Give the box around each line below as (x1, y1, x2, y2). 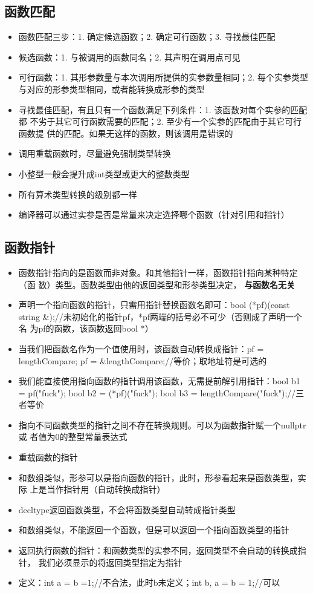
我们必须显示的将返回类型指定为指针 (38, 555, 182, 568)
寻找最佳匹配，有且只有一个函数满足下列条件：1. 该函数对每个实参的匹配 (18, 103, 308, 116)
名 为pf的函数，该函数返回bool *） (18, 322, 153, 335)
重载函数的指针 (18, 451, 78, 464)
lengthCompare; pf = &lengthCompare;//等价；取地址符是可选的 (18, 354, 267, 367)
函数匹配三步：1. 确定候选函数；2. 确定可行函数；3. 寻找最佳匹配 (18, 30, 276, 43)
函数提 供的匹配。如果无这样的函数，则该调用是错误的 (18, 126, 233, 139)
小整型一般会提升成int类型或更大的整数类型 (18, 167, 190, 180)
